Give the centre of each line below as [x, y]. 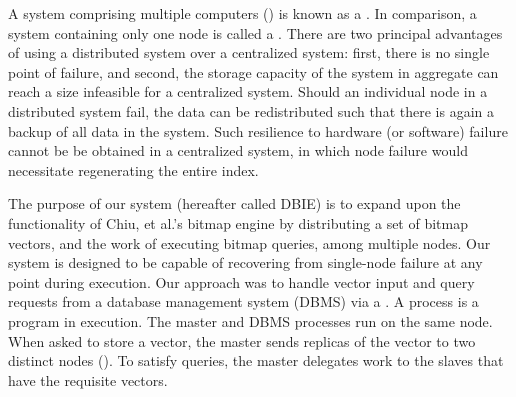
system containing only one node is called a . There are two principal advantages [255, 32]
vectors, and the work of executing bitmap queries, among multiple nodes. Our [249, 242]
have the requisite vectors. [88, 379]
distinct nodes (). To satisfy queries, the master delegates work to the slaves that [256, 360]
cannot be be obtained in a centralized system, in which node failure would [238, 150]
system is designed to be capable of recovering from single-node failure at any [245, 262]
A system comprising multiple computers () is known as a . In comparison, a [242, 13]
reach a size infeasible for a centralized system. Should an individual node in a [248, 91]
